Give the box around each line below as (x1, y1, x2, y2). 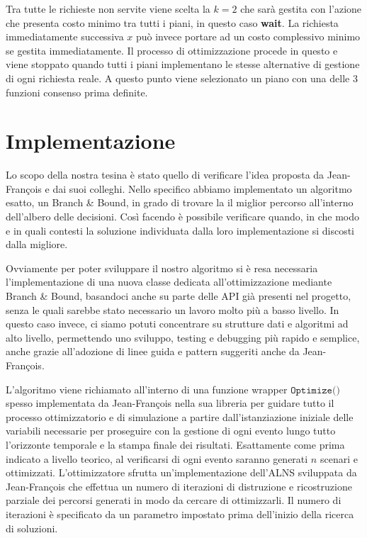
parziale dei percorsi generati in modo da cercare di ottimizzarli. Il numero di (6, 493, 341, 508)
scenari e (320, 451, 358, 466)
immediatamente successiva (6, 29, 124, 44)
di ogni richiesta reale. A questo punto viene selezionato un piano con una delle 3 (6, 70, 358, 85)
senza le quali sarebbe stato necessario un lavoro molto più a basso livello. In (6, 302, 339, 317)
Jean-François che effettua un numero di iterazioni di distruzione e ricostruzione (6, 478, 352, 493)
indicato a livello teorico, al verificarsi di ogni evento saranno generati (6, 451, 308, 466)
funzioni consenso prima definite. (6, 84, 148, 99)
